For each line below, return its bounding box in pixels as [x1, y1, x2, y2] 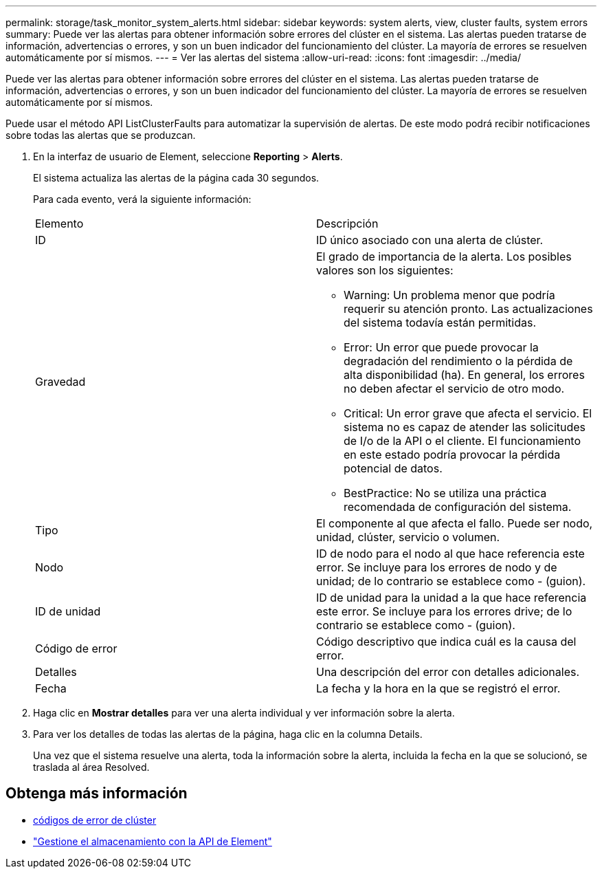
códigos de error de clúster [33, 813, 157, 826]
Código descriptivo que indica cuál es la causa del [316, 635, 577, 648]
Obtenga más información [5, 785, 188, 802]
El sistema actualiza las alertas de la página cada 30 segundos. [33, 172, 320, 184]
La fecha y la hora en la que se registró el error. [316, 681, 561, 695]
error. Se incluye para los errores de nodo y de [316, 560, 557, 574]
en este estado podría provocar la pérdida [344, 448, 561, 461]
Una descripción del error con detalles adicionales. [316, 665, 580, 679]
